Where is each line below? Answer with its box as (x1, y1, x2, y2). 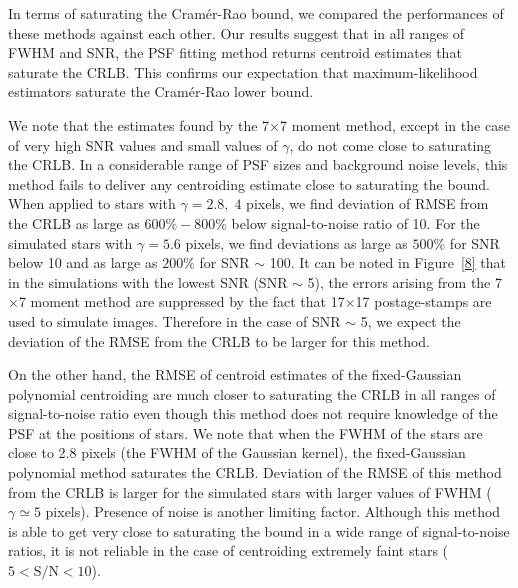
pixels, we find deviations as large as (185, 232, 408, 253)
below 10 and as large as (8, 252, 158, 273)
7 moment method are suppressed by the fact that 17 (18, 291, 345, 312)
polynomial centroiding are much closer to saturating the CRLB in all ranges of (8, 383, 496, 404)
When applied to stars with (8, 193, 176, 214)
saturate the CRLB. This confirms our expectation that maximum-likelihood (8, 61, 478, 82)
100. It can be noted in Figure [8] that (269, 252, 507, 273)
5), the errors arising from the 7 (307, 271, 503, 292)
